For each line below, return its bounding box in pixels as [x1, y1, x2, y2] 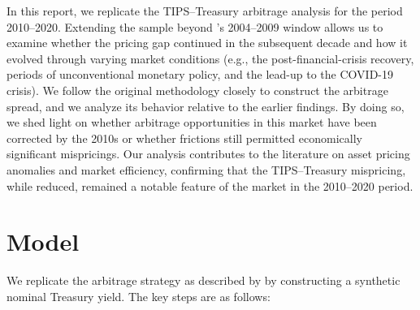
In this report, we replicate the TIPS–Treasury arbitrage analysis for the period [6, 2, 403, 19]
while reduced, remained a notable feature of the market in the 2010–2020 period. [6, 177, 414, 194]
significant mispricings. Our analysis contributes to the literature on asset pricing [6, 145, 410, 162]
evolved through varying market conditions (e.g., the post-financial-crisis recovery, [6, 50, 414, 67]
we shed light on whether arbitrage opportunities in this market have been [6, 114, 377, 131]
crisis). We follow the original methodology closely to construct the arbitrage [6, 81, 388, 98]
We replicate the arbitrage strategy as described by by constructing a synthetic [6, 272, 401, 289]
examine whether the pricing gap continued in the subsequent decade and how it [6, 34, 408, 51]
